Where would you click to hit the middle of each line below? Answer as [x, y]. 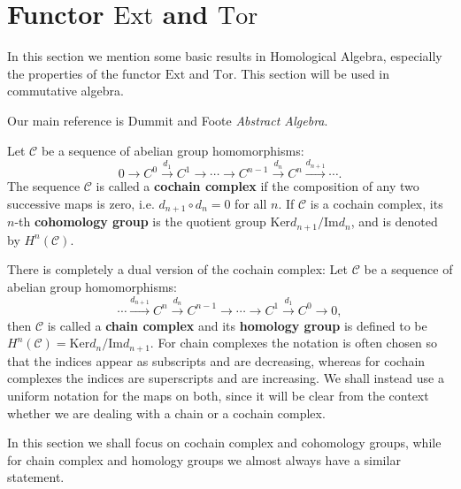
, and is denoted [394, 222]
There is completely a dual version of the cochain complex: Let [177, 269]
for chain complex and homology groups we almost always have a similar [204, 459]
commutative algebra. [65, 91]
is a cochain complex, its [376, 203]
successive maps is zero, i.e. [81, 203]
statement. [36, 477]
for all [251, 203]
